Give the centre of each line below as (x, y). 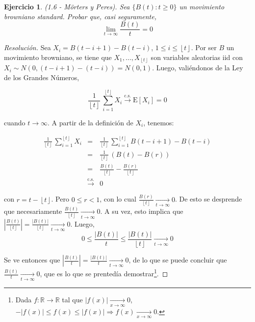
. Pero (60, 199)
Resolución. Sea (27, 47)
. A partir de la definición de (90, 122)
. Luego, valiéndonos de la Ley (198, 68)
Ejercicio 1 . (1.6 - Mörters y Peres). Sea (67, 6)
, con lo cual (118, 199)
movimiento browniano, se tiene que (58, 57)
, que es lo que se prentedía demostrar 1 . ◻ (104, 273)
